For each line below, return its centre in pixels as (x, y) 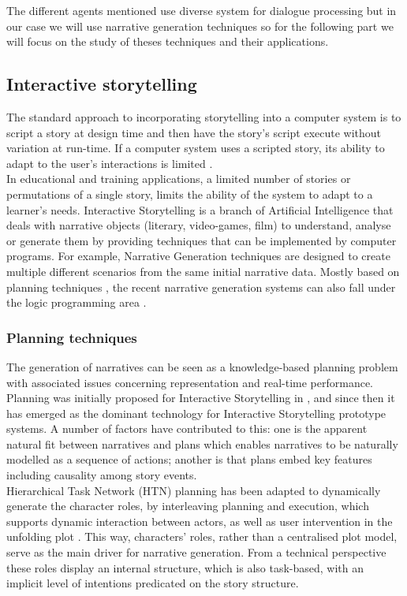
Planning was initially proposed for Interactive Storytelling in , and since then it (201, 398)
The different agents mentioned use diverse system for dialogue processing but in (202, 10)
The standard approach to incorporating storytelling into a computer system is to (204, 116)
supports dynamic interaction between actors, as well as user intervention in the (200, 521)
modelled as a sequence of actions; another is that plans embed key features (189, 459)
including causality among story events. (102, 475)
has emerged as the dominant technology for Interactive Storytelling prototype (196, 413)
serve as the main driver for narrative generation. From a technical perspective (196, 552)
